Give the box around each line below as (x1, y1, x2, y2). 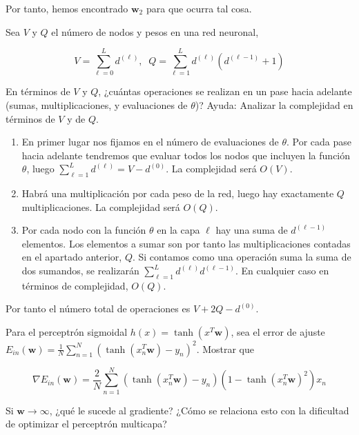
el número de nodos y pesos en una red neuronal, (51, 24, 259, 39)
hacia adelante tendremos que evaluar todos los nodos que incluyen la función (21, 148, 351, 162)
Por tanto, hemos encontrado (6, 1, 128, 15)
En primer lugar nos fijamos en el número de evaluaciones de (21, 134, 279, 149)
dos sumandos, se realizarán (21, 263, 139, 278)
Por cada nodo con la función (21, 223, 146, 237)
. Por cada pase (287, 134, 352, 149)
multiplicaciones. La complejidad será (21, 199, 180, 214)
